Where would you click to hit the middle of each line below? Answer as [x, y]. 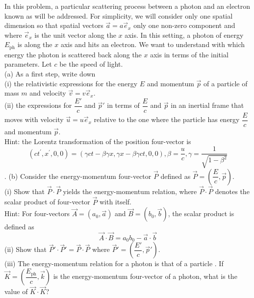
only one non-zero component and [184, 25]
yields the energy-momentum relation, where [130, 191]
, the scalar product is [201, 213]
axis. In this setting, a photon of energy [184, 35]
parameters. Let [28, 64]
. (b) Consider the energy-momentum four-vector [78, 176]
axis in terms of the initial [189, 54]
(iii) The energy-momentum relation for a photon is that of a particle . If [114, 263]
